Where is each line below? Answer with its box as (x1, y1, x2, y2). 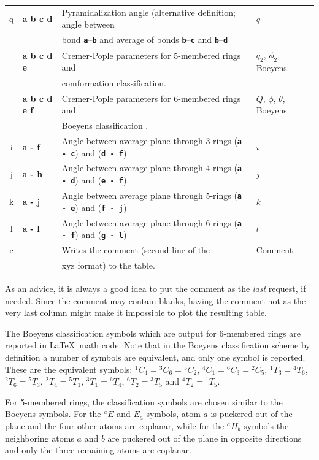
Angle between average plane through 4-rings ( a (61, 161, 242, 174)
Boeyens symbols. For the (5, 407, 101, 420)
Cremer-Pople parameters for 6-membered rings (61, 91, 241, 104)
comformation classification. (61, 76, 166, 89)
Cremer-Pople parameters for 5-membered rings (61, 48, 241, 61)
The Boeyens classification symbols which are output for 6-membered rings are (5, 326, 301, 339)
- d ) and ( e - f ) (61, 174, 127, 186)
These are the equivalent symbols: (5, 362, 133, 375)
